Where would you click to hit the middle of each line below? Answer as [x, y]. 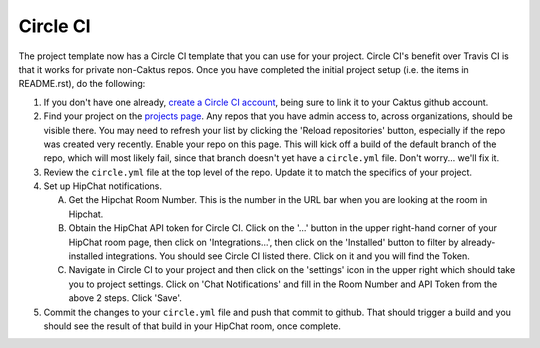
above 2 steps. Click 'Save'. [125, 298]
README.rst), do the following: [82, 84]
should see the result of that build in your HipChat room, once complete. [192, 326]
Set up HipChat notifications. [102, 186]
